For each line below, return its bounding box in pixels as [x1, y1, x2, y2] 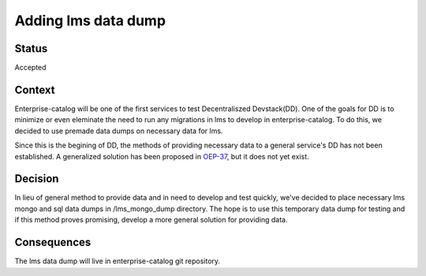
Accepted [14, 63, 47, 73]
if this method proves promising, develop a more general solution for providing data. [14, 215, 288, 225]
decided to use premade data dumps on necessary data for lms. [14, 126, 223, 136]
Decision [14, 172, 59, 185]
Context [14, 83, 55, 96]
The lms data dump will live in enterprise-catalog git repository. [14, 256, 221, 266]
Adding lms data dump [14, 12, 166, 29]
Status [14, 42, 48, 55]
